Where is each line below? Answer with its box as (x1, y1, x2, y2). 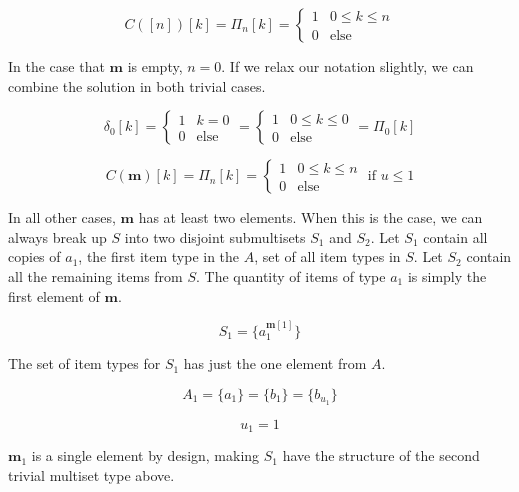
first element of (8, 285, 100, 306)
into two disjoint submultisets (124, 226, 306, 247)
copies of (8, 246, 61, 267)
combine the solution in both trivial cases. (8, 75, 266, 96)
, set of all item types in (254, 246, 401, 267)
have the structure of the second (282, 445, 480, 466)
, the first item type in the (78, 246, 240, 267)
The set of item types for (8, 353, 161, 374)
